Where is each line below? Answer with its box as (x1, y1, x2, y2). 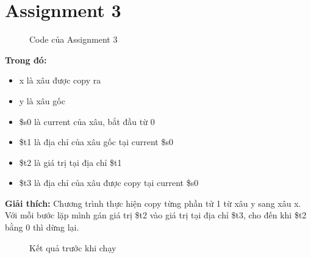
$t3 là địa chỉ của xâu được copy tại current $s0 (19, 176, 199, 189)
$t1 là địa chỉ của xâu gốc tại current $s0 (19, 135, 173, 148)
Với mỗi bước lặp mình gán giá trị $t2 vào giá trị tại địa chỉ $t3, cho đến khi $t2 (5, 209, 307, 221)
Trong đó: (5, 53, 47, 66)
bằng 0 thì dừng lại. (5, 221, 79, 234)
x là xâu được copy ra (19, 74, 101, 87)
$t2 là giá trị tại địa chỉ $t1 (19, 156, 122, 168)
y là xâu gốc (19, 94, 65, 107)
